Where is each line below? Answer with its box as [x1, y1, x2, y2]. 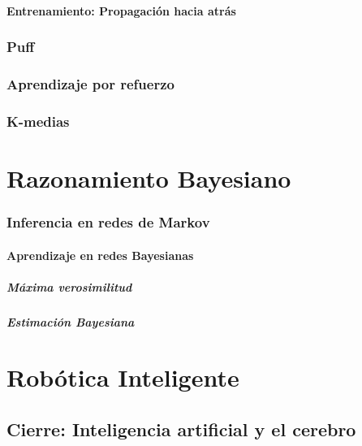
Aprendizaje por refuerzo [6, 73, 175, 93]
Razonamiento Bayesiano [6, 161, 291, 194]
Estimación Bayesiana [6, 313, 135, 330]
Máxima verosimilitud [6, 278, 132, 295]
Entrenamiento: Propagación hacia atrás [6, 2, 236, 19]
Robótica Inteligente [6, 361, 239, 394]
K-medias [6, 110, 70, 131]
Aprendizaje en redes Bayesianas [6, 246, 194, 263]
